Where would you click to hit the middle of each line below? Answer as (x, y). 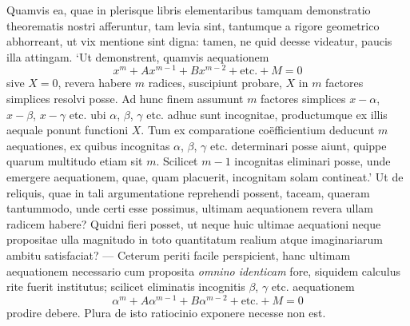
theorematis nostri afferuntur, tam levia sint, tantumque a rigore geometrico (193, 25)
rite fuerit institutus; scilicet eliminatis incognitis (126, 286)
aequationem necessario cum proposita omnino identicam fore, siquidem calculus (204, 270)
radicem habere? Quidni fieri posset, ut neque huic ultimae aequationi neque (194, 223)
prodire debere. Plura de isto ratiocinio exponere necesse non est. (166, 312)
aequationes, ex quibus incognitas (88, 145)
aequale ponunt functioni (68, 130)
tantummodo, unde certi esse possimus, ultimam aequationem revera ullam (190, 208)
